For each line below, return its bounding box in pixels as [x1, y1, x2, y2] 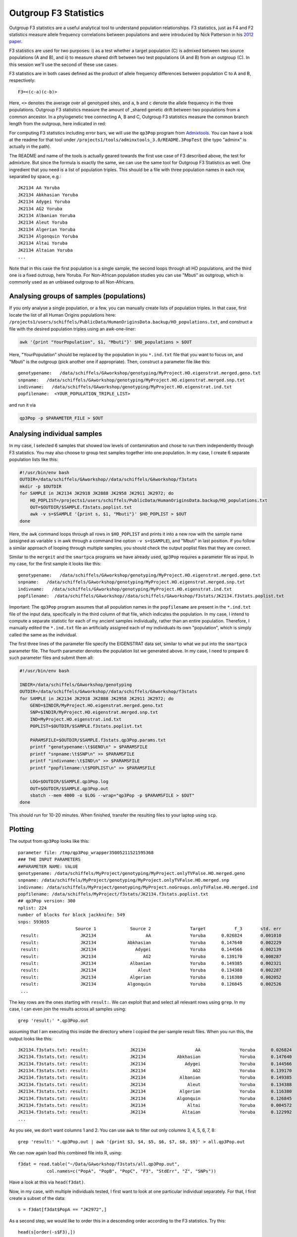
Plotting [9, 825, 34, 834]
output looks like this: [9, 1036, 53, 1042]
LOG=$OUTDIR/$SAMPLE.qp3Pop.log [30, 779, 109, 784]
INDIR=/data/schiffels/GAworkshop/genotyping [19, 682, 132, 687]
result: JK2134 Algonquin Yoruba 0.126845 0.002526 [20, 981, 282, 987]
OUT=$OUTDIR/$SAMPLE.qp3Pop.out [30, 786, 109, 791]
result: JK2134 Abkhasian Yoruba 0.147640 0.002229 [20, 940, 282, 945]
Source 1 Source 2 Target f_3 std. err [75, 926, 282, 932]
